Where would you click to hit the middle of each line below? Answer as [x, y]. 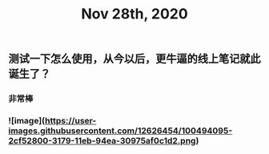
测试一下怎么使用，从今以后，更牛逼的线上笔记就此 [134, 59]
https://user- [71, 121]
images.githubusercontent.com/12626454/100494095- [120, 131]
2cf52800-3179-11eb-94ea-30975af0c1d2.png [102, 141]
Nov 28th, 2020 [134, 14]
